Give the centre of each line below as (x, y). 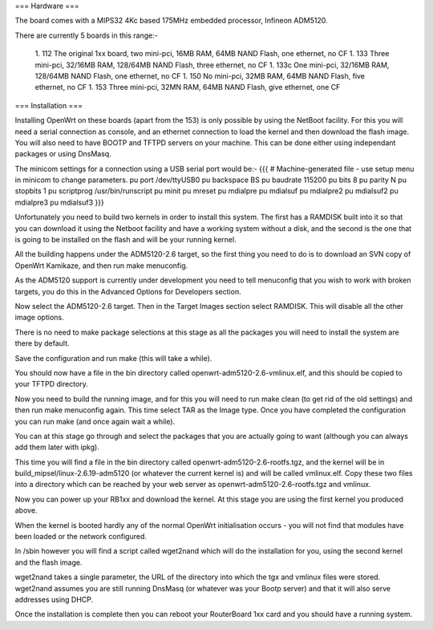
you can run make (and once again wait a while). (95, 421)
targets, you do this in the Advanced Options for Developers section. (128, 291)
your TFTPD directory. (51, 384)
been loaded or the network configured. (81, 537)
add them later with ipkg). (57, 447)
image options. (39, 318)
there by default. (42, 343)
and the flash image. (49, 562)
